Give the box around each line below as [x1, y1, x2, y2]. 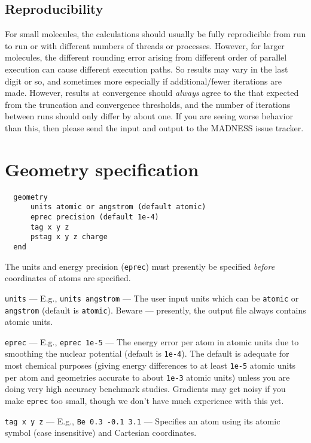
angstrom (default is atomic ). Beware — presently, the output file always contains [5, 303, 306, 316]
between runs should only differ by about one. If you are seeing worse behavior [5, 110, 293, 122]
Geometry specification [5, 156, 199, 181]
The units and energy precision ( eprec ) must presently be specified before [5, 260, 275, 272]
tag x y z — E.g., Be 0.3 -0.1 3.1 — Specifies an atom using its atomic [5, 414, 280, 427]
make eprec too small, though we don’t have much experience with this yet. [5, 394, 284, 406]
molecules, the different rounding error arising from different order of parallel [5, 51, 287, 64]
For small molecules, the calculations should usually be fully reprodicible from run [5, 28, 306, 40]
